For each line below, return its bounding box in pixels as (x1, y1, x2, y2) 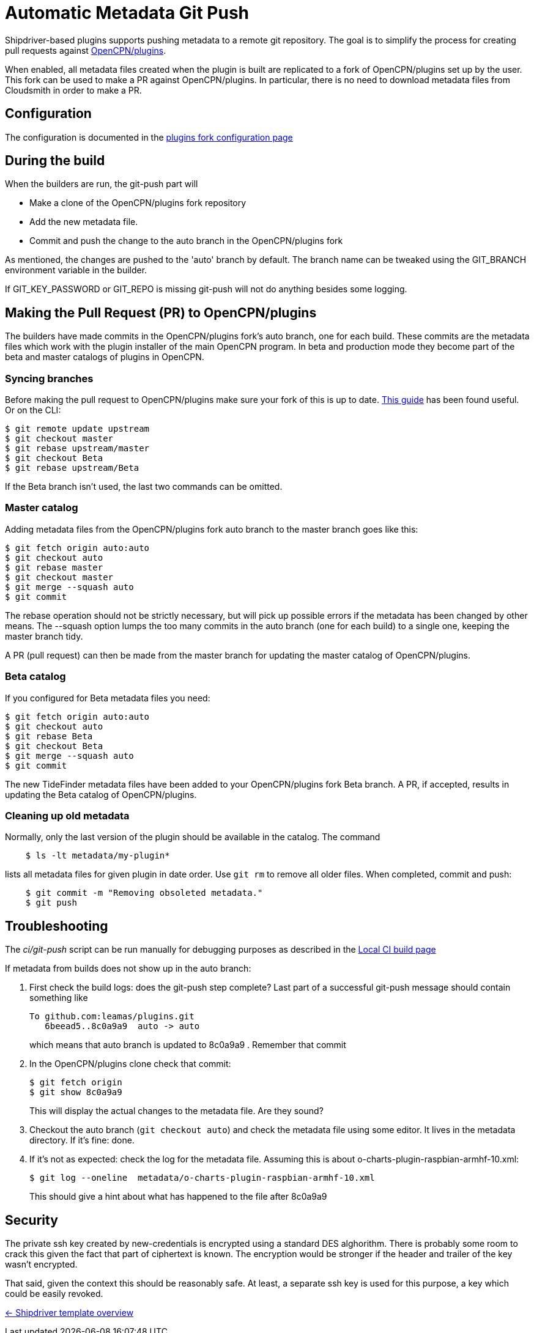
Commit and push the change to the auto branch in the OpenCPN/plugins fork (29, 235, 343, 246)
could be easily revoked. (5, 1288, 103, 1299)
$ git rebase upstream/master (5, 443, 150, 454)
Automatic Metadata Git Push (5, 2, 250, 23)
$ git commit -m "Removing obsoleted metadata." (25, 888, 263, 898)
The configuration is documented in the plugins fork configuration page (5, 131, 293, 142)
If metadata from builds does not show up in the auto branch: (5, 963, 251, 974)
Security (5, 1212, 58, 1228)
